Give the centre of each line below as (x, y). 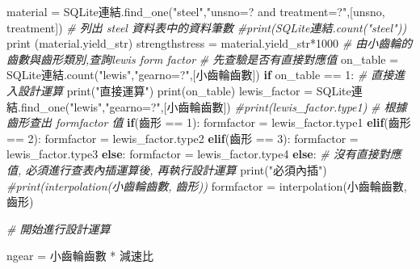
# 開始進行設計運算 (59, 228)
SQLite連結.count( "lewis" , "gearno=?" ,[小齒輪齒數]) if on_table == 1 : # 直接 (200, 75)
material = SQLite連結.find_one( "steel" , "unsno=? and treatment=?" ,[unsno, (196, 11)
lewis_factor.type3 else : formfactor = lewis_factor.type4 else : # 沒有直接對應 (204, 154)
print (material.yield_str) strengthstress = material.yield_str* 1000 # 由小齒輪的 (210, 43)
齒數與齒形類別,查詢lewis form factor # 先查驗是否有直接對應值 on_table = (203, 59)
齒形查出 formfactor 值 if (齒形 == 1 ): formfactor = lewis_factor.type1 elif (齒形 (209, 122)
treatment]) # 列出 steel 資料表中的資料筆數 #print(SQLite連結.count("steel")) (207, 27)
